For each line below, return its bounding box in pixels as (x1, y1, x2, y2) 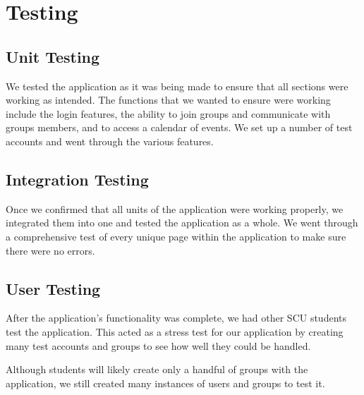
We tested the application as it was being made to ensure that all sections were (6, 78, 348, 93)
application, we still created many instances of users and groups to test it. (6, 375, 325, 390)
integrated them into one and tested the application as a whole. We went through (6, 215, 358, 230)
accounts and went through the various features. (6, 133, 214, 148)
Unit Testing (6, 45, 100, 67)
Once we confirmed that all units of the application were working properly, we (6, 201, 344, 216)
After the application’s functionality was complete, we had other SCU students (6, 310, 346, 325)
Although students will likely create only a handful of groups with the (6, 362, 308, 377)
